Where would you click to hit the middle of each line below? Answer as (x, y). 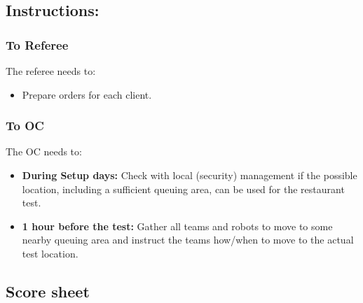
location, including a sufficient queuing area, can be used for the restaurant (183, 189)
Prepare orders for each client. (87, 94)
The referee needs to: (51, 71)
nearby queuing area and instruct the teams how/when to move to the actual (188, 240)
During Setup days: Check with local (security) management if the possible (190, 175)
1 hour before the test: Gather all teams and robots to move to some (177, 226)
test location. (50, 253)
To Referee (37, 44)
